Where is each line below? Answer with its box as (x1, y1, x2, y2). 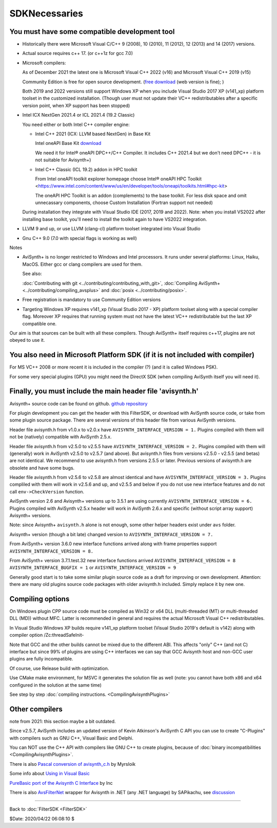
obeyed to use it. (9, 337, 45, 343)
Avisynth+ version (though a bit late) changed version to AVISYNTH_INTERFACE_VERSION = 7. (9, 531, 213, 537)
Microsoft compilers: (22, 60, 66, 66)
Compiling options (9, 594, 70, 603)
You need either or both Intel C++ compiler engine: (22, 121, 130, 127)
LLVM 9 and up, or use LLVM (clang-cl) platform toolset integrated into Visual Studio (22, 226, 201, 232)
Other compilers (9, 705, 63, 713)
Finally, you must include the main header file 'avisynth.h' (9, 387, 199, 396)
